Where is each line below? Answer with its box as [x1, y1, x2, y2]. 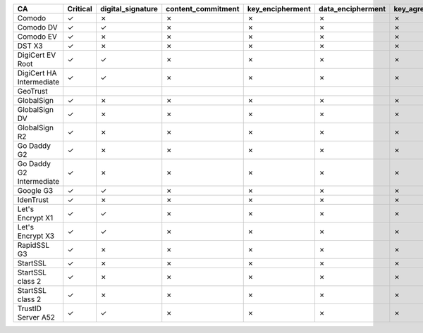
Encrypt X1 [17, 213, 54, 222]
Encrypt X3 [17, 231, 55, 241]
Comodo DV [17, 23, 58, 32]
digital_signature [99, 4, 159, 13]
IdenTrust [17, 195, 49, 204]
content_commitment [166, 4, 240, 13]
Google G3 [17, 186, 54, 195]
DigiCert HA [17, 68, 57, 77]
